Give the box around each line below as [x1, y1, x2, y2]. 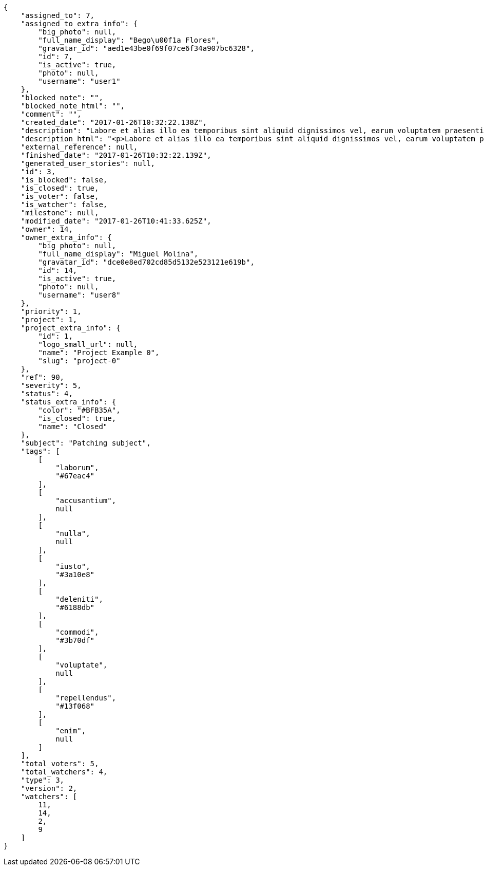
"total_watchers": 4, [21, 768, 108, 776]
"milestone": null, [21, 209, 99, 217]
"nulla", [55, 529, 90, 538]
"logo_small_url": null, [38, 340, 138, 348]
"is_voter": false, [21, 192, 99, 200]
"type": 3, [21, 776, 65, 784]
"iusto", [55, 562, 90, 570]
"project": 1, [21, 316, 78, 324]
